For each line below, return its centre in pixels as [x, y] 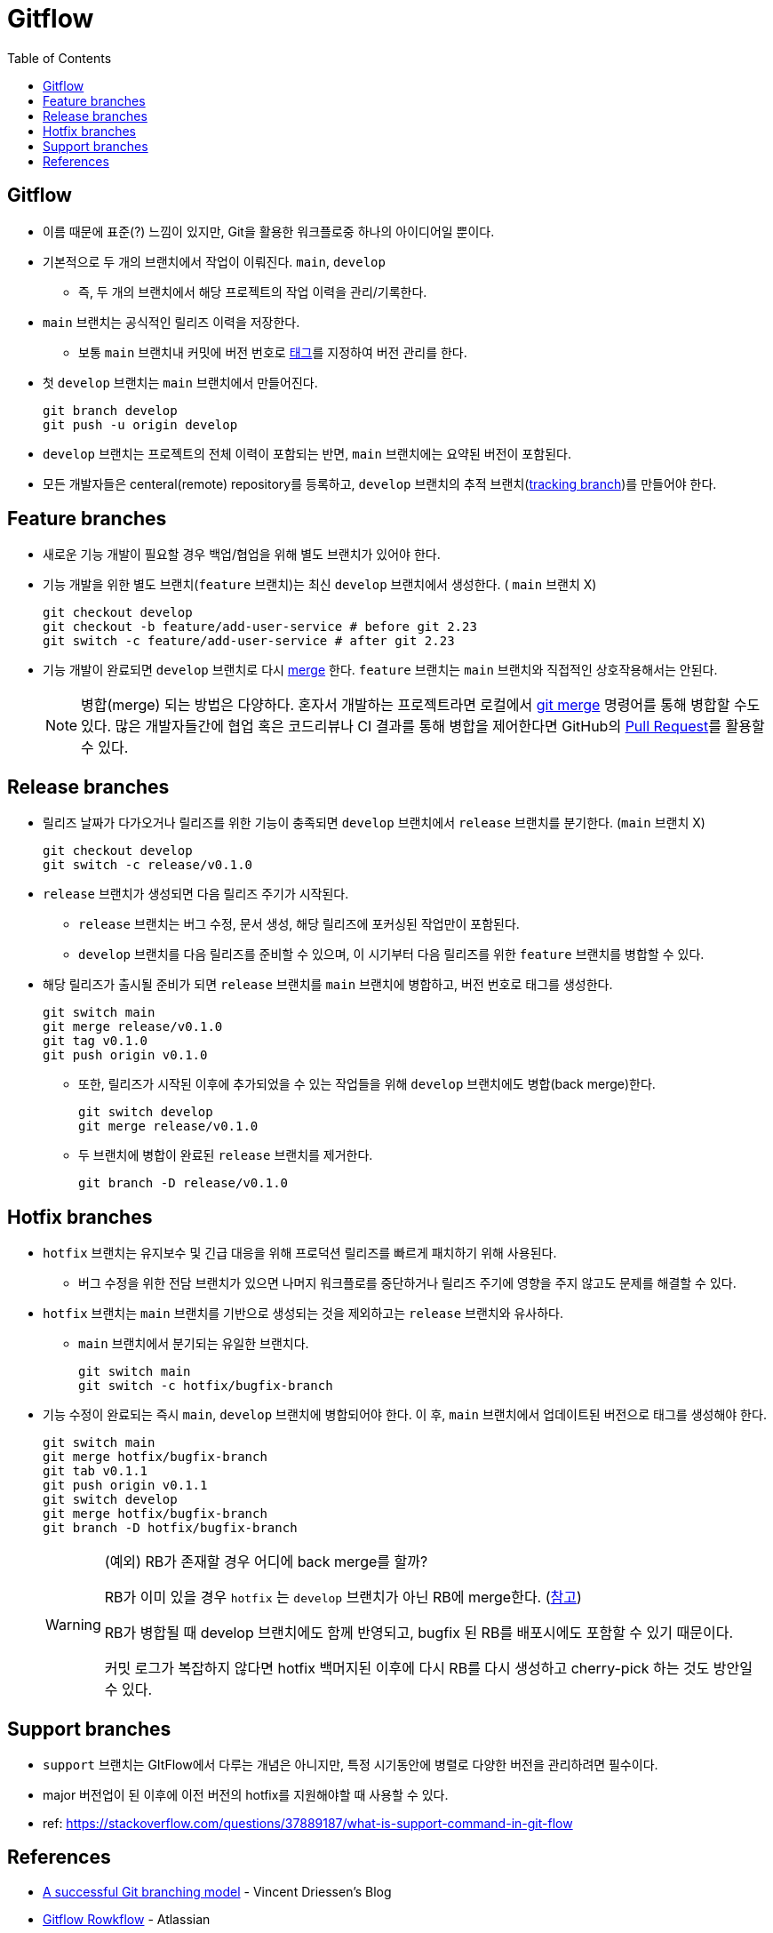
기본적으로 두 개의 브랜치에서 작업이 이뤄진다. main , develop [214, 261]
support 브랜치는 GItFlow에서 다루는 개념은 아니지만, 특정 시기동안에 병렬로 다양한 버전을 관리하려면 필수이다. [351, 1764]
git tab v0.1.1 [96, 1471]
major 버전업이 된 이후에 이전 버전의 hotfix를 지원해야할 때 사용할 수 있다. [246, 1794]
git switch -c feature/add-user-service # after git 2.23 [249, 641]
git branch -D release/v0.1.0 [183, 1183]
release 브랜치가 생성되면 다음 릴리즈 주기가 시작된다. [196, 894]
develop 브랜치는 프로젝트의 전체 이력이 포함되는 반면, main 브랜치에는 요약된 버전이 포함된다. [307, 453]
